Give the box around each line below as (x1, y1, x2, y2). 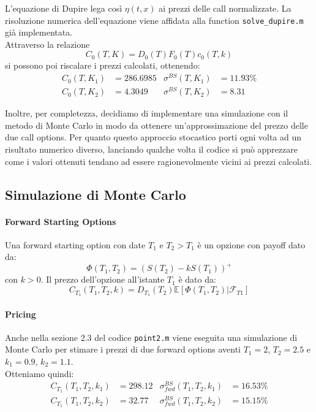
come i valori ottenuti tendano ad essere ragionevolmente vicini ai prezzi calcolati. (5, 154, 312, 167)
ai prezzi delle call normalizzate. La (159, 2, 292, 14)
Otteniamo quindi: (5, 367, 74, 380)
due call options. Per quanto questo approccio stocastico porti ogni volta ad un (5, 131, 302, 143)
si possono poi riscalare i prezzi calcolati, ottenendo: (5, 59, 200, 72)
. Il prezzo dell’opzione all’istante (40, 273, 165, 286)
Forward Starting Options (5, 215, 116, 227)
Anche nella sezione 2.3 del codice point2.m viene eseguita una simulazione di (5, 330, 298, 343)
